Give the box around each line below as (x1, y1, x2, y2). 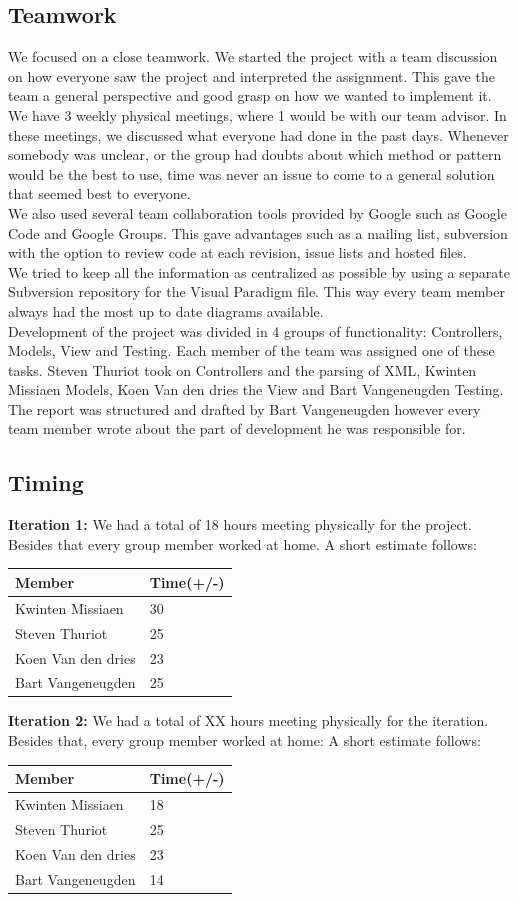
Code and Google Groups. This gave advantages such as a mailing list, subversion (8, 222, 508, 243)
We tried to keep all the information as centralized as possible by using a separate (8, 261, 510, 282)
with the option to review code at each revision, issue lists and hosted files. (8, 242, 467, 263)
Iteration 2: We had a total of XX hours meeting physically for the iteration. (8, 710, 489, 731)
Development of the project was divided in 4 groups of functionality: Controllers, (8, 320, 503, 341)
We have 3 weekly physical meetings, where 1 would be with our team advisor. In (8, 104, 507, 125)
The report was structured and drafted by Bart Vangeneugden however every (8, 398, 481, 419)
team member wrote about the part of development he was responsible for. (8, 418, 466, 439)
